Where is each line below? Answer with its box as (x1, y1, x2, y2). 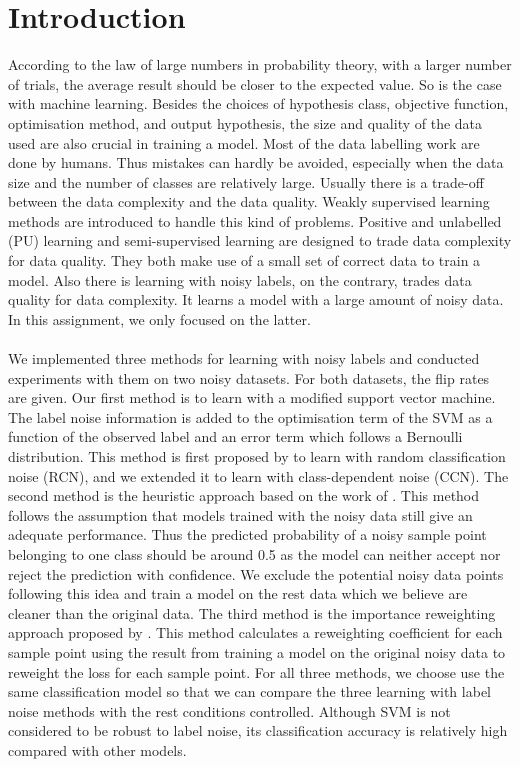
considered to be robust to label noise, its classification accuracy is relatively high (8, 720, 508, 741)
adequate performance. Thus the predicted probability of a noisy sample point (8, 524, 487, 545)
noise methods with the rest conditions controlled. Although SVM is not (8, 700, 451, 721)
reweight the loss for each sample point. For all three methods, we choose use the (8, 661, 505, 682)
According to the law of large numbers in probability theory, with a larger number (8, 54, 512, 75)
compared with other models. (8, 739, 187, 760)
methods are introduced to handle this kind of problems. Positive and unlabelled (8, 210, 502, 231)
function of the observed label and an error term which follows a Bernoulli (8, 426, 463, 447)
